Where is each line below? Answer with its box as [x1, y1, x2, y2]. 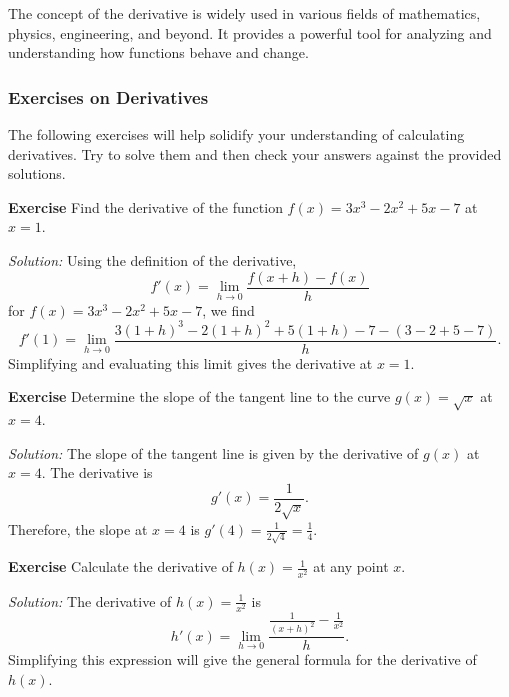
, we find [202, 299, 255, 320]
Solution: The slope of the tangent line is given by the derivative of [8, 442, 419, 463]
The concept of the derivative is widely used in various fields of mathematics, [8, 3, 481, 23]
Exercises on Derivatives [8, 84, 209, 109]
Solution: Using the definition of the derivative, [8, 249, 297, 270]
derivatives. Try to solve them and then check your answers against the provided [8, 143, 502, 164]
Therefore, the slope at [8, 518, 148, 539]
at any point [313, 556, 389, 577]
